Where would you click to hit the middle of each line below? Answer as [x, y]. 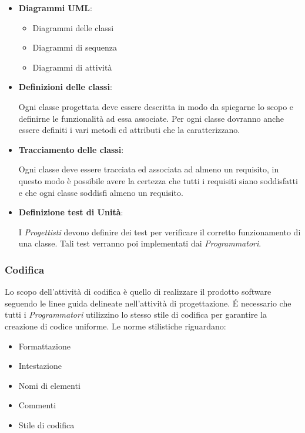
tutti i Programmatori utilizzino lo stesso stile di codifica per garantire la [136, 314]
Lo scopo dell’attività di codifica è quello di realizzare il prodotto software [138, 292]
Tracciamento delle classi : [71, 149]
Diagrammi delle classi [73, 27]
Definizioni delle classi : [65, 87]
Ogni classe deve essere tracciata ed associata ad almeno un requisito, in [149, 169]
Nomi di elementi [49, 385]
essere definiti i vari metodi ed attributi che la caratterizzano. [129, 130]
